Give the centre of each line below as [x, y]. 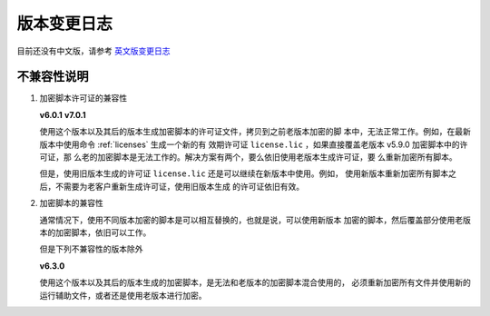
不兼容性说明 [53, 77]
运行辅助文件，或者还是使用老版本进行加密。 [123, 295]
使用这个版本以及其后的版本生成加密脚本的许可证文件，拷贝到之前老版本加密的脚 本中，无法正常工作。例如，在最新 [255, 132]
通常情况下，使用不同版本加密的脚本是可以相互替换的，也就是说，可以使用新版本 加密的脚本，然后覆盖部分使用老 [251, 220]
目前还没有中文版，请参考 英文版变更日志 [93, 51]
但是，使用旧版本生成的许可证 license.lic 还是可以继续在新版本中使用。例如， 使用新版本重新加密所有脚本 [244, 173]
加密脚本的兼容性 [71, 203]
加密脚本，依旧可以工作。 [103, 232]
